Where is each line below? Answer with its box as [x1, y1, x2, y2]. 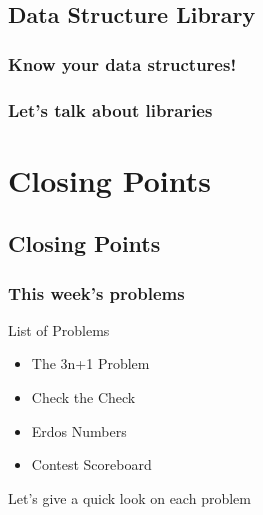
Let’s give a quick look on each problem [8, 487, 251, 508]
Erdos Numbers [31, 420, 127, 441]
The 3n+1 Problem [31, 353, 150, 374]
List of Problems [8, 319, 110, 340]
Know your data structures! [8, 51, 237, 76]
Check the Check [31, 387, 136, 408]
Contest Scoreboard [31, 454, 152, 475]
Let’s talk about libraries [8, 97, 213, 122]
